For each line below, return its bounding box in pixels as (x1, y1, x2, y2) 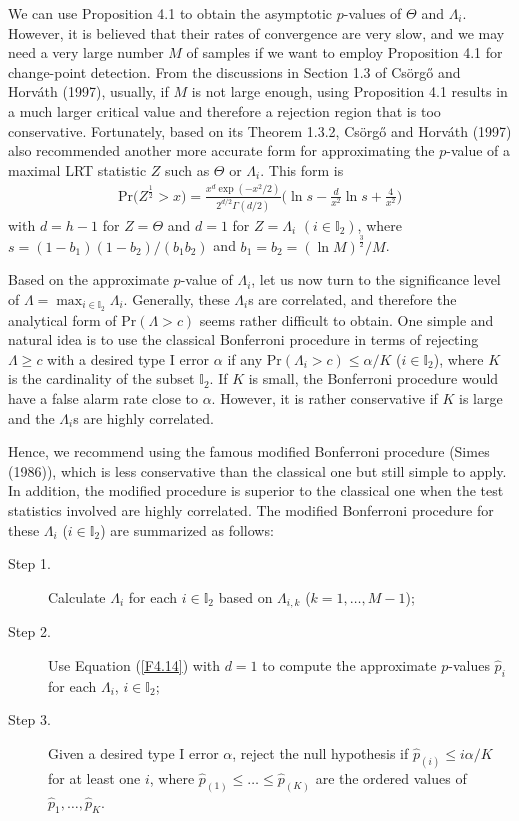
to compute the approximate (262, 654, 437, 675)
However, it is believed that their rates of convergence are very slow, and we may (8, 22, 505, 43)
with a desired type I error (47, 348, 210, 369)
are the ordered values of (315, 767, 467, 788)
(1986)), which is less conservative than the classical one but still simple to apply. (8, 460, 507, 481)
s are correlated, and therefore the (248, 288, 457, 309)
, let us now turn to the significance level (251, 269, 501, 290)
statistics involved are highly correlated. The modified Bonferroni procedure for (8, 499, 494, 520)
